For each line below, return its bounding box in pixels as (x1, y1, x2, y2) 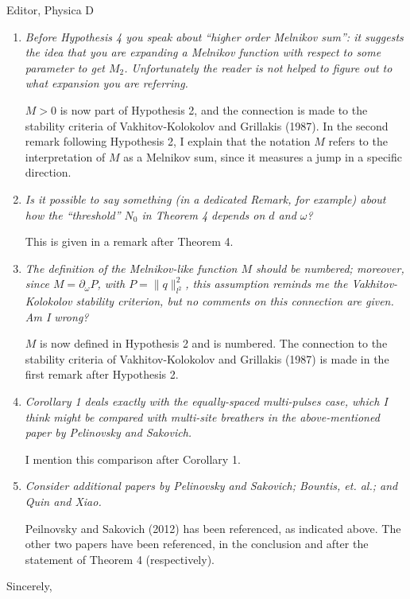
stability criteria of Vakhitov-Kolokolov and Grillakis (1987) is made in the (25, 350, 389, 367)
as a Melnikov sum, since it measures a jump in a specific (123, 148, 403, 165)
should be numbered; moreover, (256, 259, 404, 276)
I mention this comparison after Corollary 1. (25, 450, 241, 467)
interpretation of (25, 148, 106, 165)
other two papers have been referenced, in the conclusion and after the (25, 535, 369, 552)
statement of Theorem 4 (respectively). (25, 550, 215, 567)
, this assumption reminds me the (185, 275, 348, 292)
